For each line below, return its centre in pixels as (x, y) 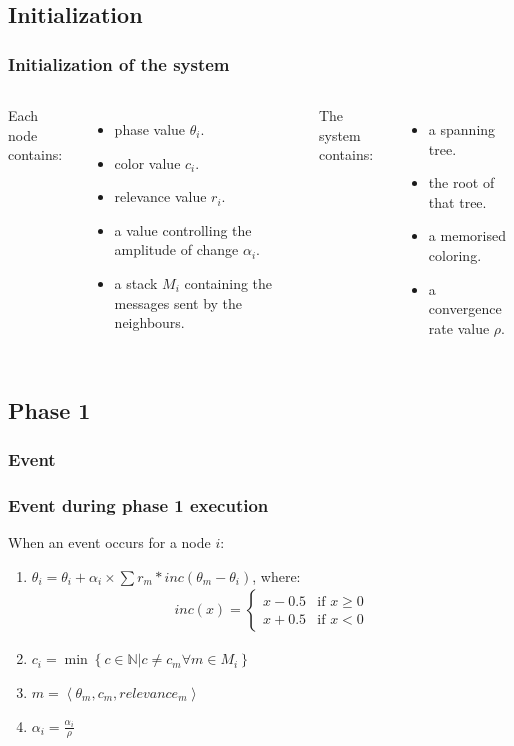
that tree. (457, 201)
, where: (276, 575)
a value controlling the (183, 229)
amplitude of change (176, 249)
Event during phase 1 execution (138, 504)
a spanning (462, 129)
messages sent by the (178, 302)
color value (147, 162)
